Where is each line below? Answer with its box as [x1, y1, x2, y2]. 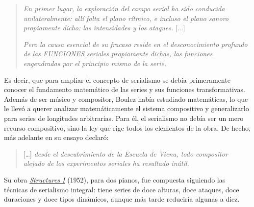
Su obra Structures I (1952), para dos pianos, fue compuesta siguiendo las [4, 174, 226, 184]
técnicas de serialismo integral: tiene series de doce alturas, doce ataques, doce [4, 184, 239, 194]
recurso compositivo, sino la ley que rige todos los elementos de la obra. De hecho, [4, 122, 251, 133]
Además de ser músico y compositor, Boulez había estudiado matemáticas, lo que [4, 93, 248, 104]
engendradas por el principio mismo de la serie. [23, 58, 167, 68]
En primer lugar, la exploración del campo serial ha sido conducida [23, 3, 225, 13]
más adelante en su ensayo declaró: [4, 132, 109, 142]
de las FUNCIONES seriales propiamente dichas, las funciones [23, 48, 213, 59]
